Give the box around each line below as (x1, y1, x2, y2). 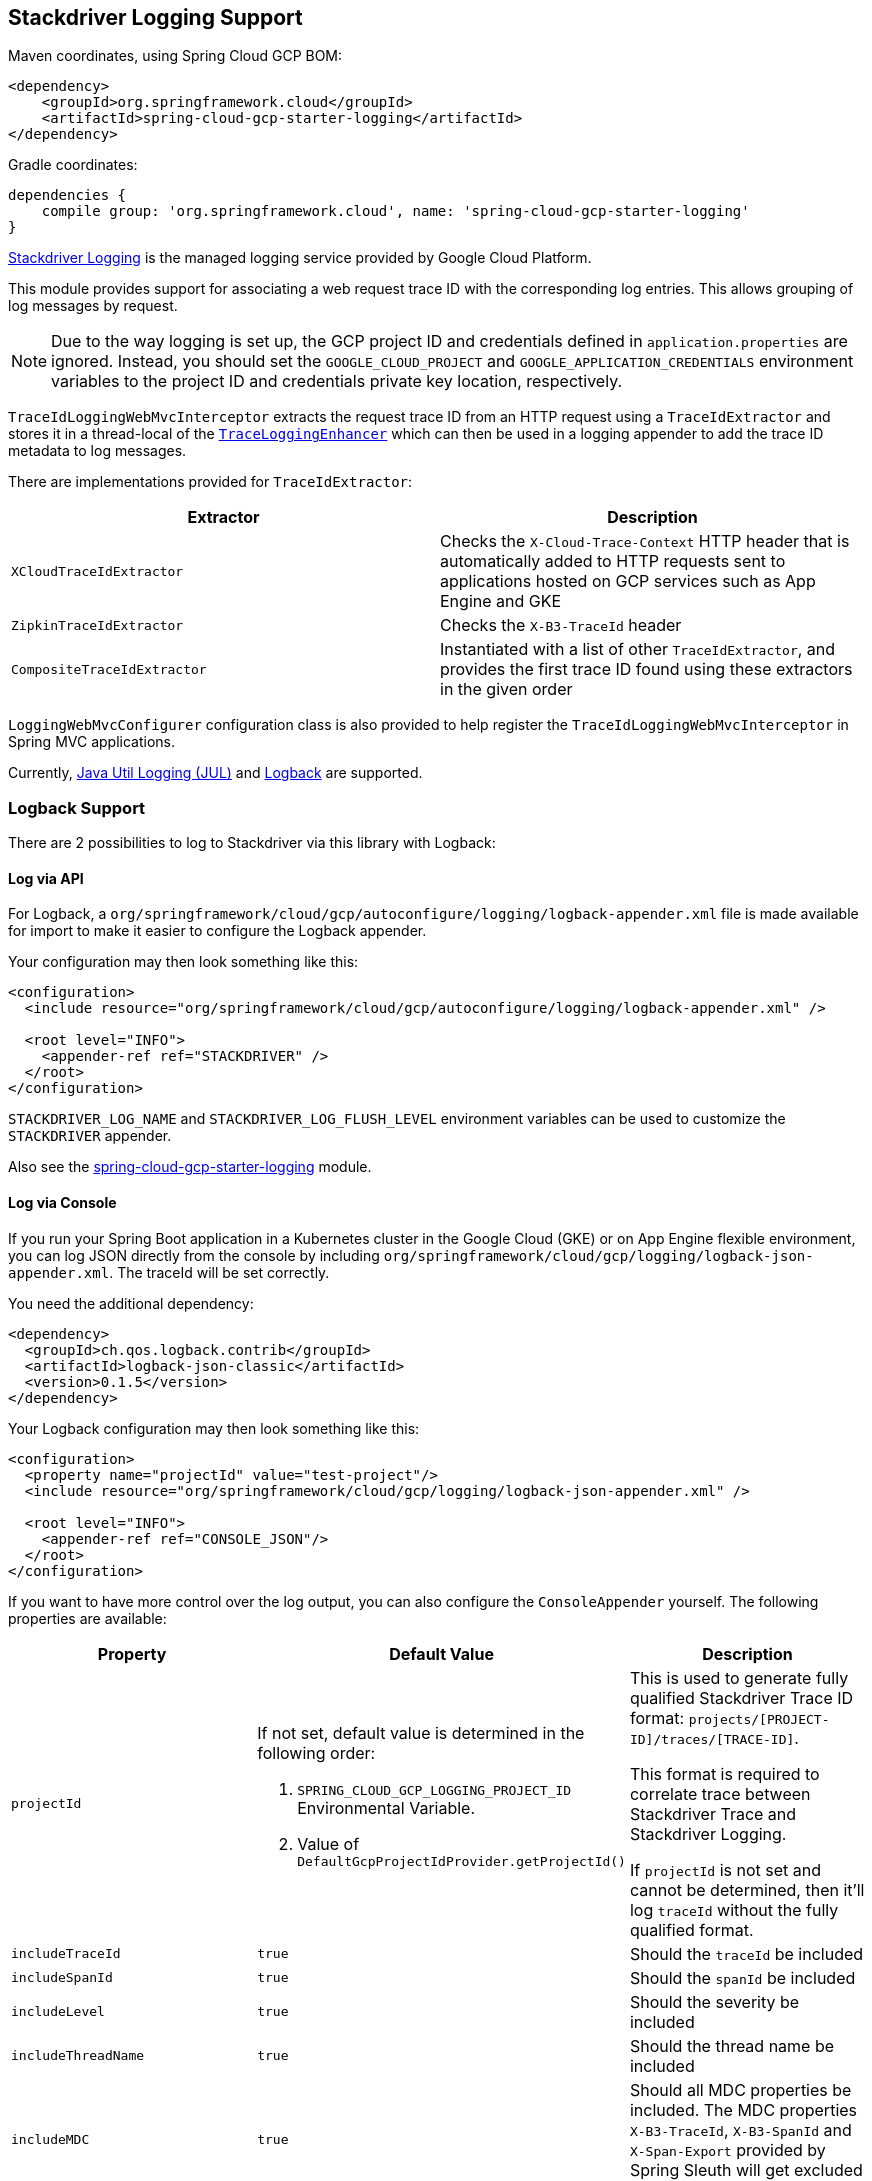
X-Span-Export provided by (629, 2139, 826, 2160)
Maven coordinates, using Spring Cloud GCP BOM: (8, 47, 343, 65)
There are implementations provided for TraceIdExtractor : (8, 473, 413, 491)
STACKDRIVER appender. (8, 1127, 172, 1145)
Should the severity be (629, 1991, 800, 2012)
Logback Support (8, 797, 146, 818)
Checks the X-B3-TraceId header (440, 615, 682, 636)
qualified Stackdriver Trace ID (629, 1687, 854, 1708)
